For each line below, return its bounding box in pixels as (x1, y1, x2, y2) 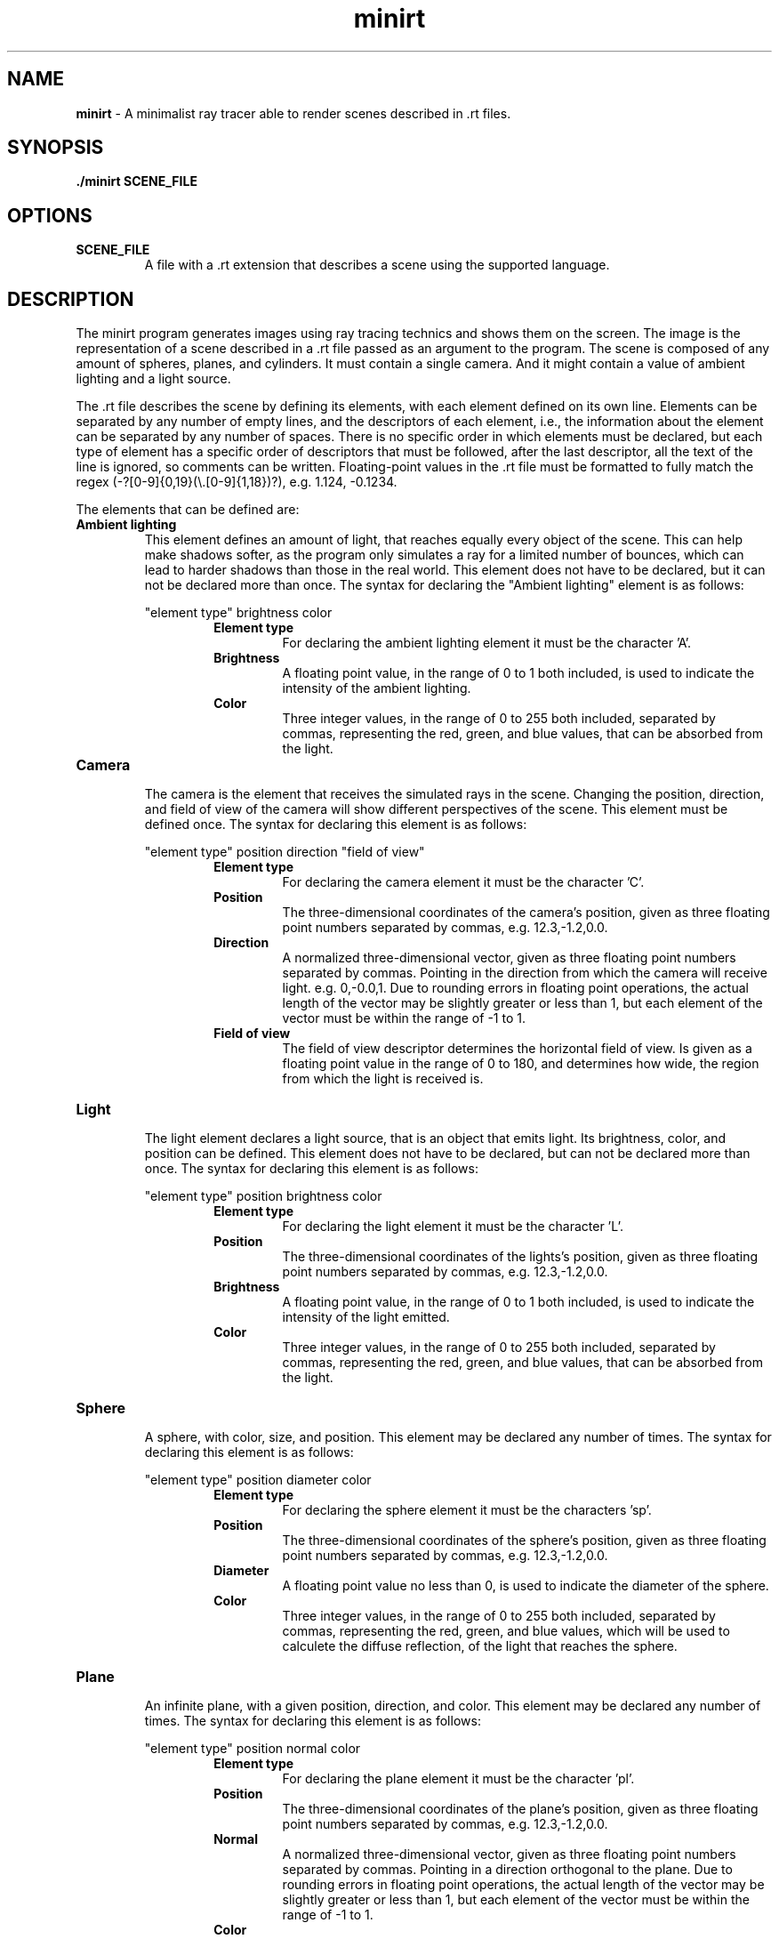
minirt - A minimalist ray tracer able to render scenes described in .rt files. (76, 105, 511, 121)
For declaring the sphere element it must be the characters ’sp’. (282, 1502, 652, 1518)
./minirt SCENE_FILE (76, 173, 197, 189)
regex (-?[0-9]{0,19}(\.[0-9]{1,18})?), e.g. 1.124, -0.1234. (76, 474, 398, 490)
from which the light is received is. (282, 1071, 484, 1087)
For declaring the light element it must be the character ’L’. (282, 1219, 623, 1235)
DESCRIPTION (7, 287, 134, 310)
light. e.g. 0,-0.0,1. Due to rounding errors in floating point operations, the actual (282, 980, 749, 996)
